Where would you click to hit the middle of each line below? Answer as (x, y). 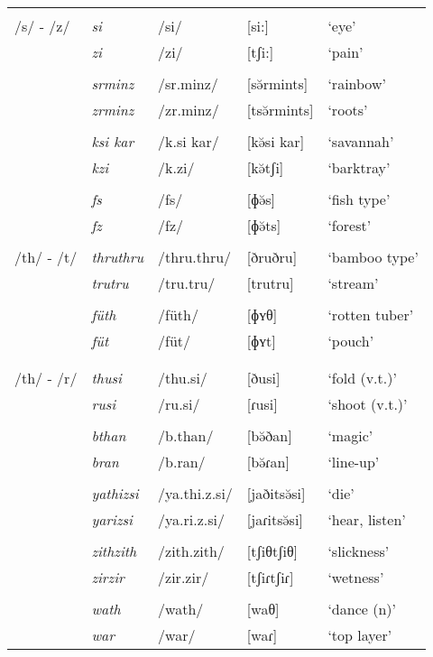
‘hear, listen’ (367, 519)
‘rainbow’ (357, 83)
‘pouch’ (351, 341)
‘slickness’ (359, 551)
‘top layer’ (360, 635)
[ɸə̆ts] (264, 225)
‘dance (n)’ (362, 609)
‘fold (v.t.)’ (362, 378)
